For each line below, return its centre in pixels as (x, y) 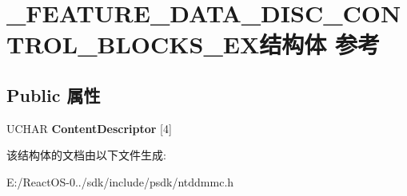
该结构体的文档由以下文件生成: (86, 155)
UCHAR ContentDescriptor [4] (89, 128)
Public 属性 (54, 94)
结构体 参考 (319, 44)
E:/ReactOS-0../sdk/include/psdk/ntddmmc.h (120, 181)
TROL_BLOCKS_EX (133, 44)
